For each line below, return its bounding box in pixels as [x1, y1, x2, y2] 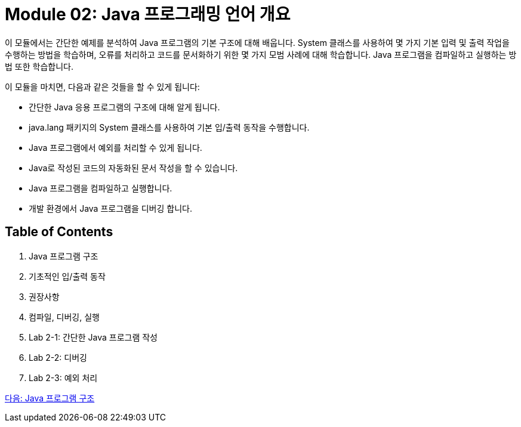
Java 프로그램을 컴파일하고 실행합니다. [29, 182, 172, 193]
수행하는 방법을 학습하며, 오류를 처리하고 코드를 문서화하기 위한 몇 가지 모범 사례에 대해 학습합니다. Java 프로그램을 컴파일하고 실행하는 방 [5, 49, 517, 60]
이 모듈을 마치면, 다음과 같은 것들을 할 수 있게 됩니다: [5, 81, 200, 92]
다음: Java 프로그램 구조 [5, 392, 95, 403]
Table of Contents [5, 224, 113, 240]
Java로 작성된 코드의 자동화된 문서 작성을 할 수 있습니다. [29, 162, 238, 173]
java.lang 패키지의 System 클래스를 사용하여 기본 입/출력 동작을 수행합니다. [29, 122, 310, 132]
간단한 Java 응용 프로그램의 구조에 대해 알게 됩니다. [29, 101, 220, 112]
